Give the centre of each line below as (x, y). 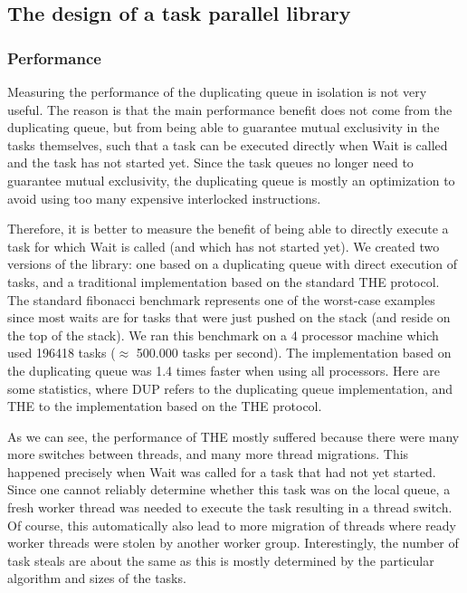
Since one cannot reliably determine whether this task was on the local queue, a (229, 489)
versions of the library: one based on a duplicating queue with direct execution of (233, 264)
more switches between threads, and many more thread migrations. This (208, 454)
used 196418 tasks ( (62, 353)
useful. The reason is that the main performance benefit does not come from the (230, 109)
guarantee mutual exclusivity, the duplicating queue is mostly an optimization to (231, 180)
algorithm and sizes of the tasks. (97, 578)
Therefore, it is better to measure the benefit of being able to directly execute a (228, 229)
